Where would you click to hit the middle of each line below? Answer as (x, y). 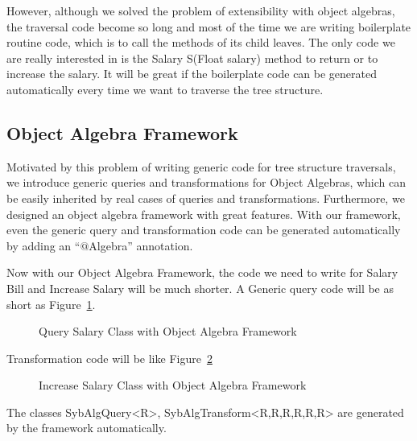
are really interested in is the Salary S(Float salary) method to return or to (192, 58)
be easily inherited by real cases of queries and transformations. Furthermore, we (206, 198)
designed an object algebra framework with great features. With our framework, (204, 214)
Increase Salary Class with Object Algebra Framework (173, 385)
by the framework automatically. (87, 428)
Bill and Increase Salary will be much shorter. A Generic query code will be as (200, 288)
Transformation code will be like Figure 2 (109, 358)
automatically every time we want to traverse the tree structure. (165, 89)
